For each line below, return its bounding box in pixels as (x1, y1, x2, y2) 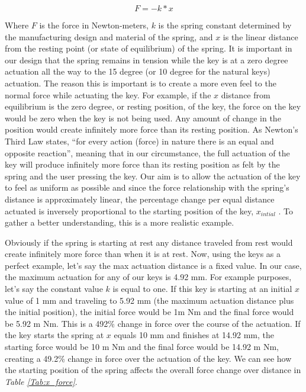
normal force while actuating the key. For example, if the (5, 88, 211, 101)
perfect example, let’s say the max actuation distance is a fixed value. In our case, (5, 259, 302, 271)
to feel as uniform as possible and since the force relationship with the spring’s (5, 181, 289, 194)
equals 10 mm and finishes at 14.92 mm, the (114, 329, 274, 341)
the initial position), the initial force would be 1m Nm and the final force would (5, 306, 294, 318)
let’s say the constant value (5, 282, 103, 295)
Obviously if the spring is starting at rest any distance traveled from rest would (5, 236, 293, 248)
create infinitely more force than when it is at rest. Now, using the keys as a (5, 248, 281, 260)
